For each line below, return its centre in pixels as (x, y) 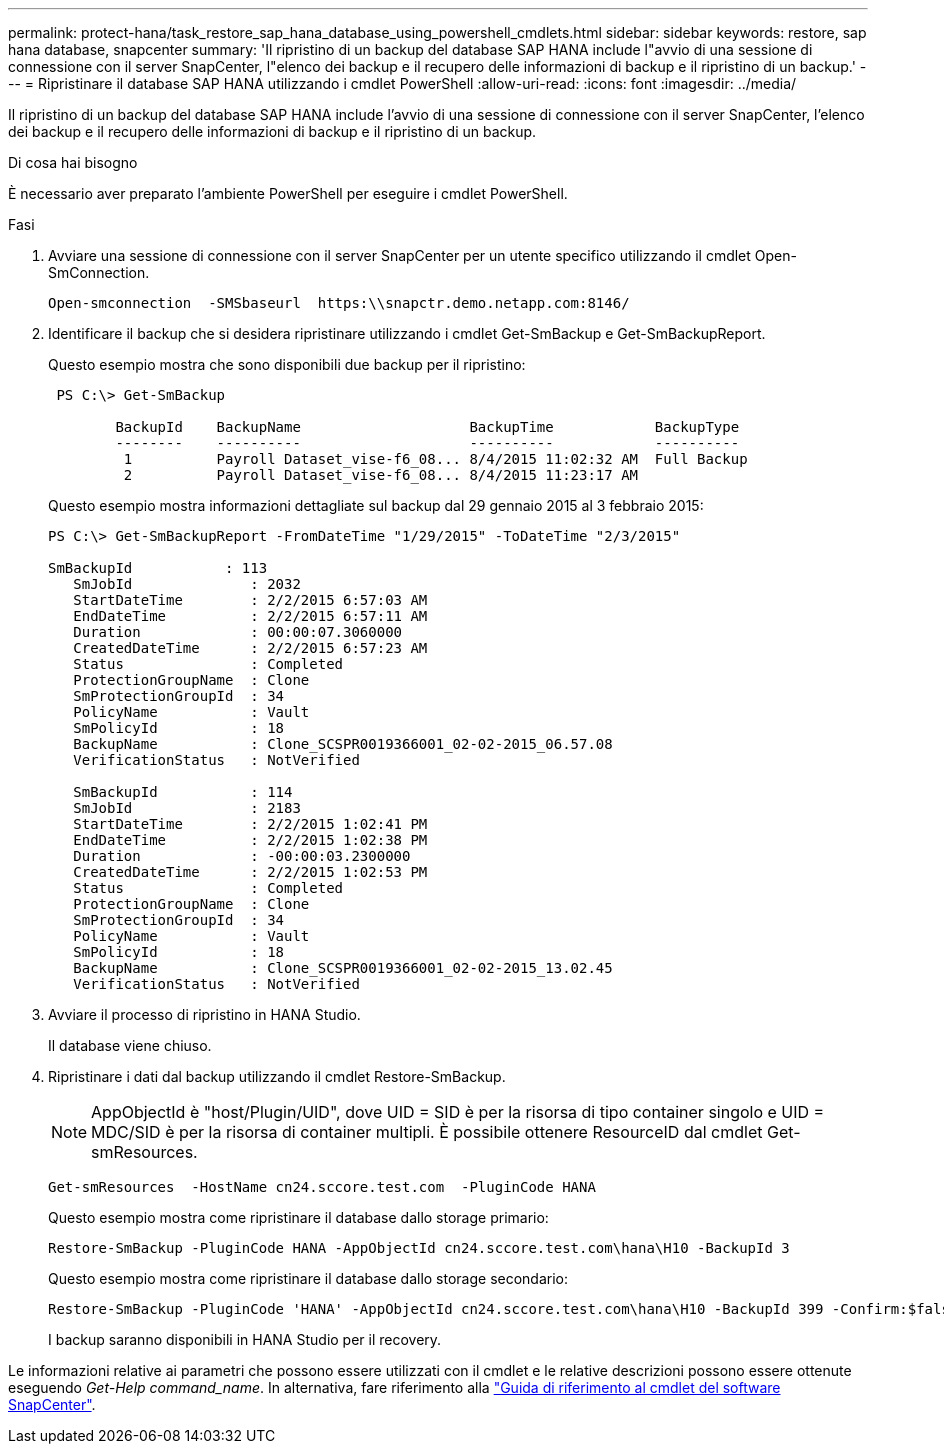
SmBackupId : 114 (183, 792)
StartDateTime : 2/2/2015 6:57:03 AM (250, 600)
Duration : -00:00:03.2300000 (242, 856)
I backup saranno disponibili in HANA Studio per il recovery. (245, 1339)
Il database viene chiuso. (130, 1045)
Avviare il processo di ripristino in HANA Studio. (204, 1014)
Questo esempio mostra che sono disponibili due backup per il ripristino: (287, 364)
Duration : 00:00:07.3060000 (238, 632)
